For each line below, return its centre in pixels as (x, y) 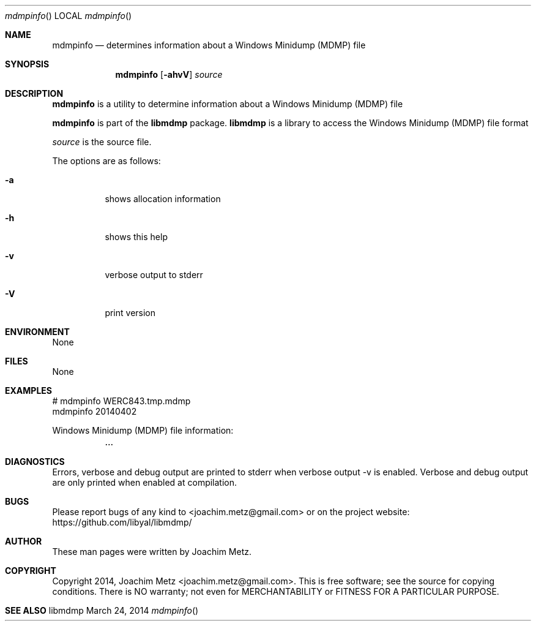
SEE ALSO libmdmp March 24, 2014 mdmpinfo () (102, 610)
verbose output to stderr (154, 275)
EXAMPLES (28, 390)
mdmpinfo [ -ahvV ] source (169, 74)
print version (130, 313)
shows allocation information (163, 199)
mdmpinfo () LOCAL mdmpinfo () (69, 16)
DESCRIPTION (34, 93)
